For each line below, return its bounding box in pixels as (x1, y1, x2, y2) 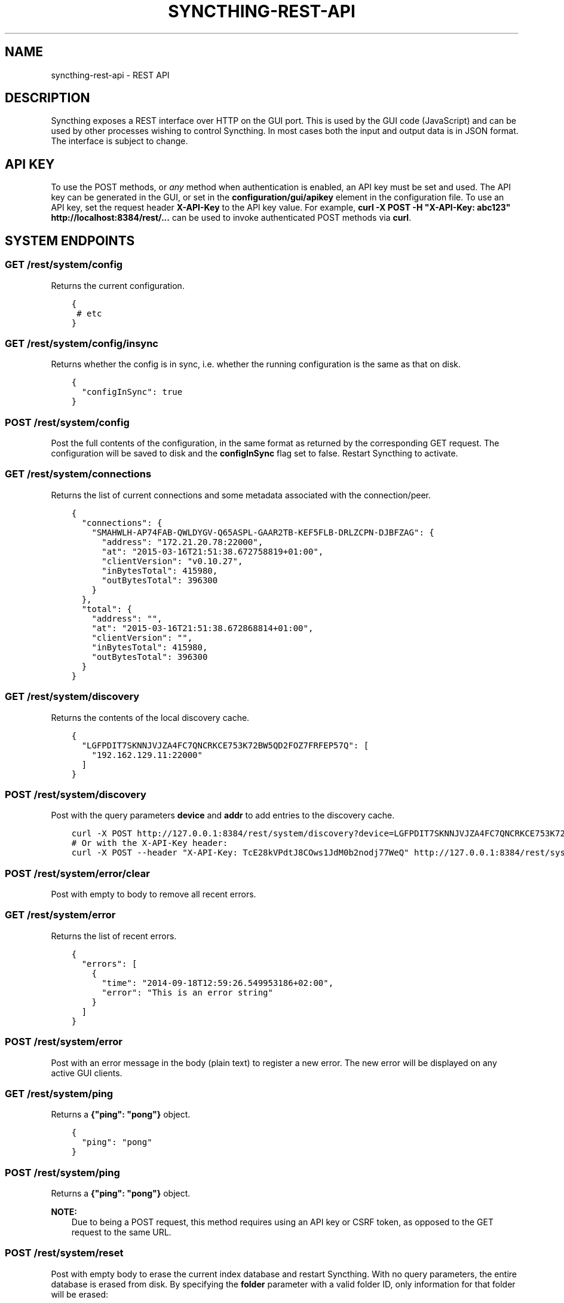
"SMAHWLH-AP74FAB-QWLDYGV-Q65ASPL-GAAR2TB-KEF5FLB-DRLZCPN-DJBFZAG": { (91, 527, 434, 537)
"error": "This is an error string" (102, 987, 273, 997)
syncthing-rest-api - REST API (51, 69, 170, 80)
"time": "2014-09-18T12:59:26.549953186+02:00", (102, 978, 334, 988)
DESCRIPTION (5, 90, 90, 106)
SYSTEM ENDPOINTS (5, 233, 135, 248)
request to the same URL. (71, 1227, 171, 1237)
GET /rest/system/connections (5, 468, 152, 480)
